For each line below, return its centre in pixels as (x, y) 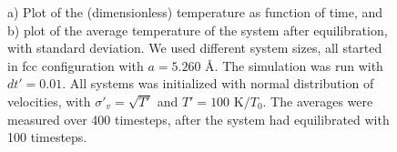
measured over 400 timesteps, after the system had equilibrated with (198, 119)
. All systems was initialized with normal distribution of (218, 83)
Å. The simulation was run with (294, 65)
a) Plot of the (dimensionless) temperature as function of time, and (195, 12)
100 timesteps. (47, 137)
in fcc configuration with (76, 65)
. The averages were (318, 101)
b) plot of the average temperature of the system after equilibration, (198, 30)
